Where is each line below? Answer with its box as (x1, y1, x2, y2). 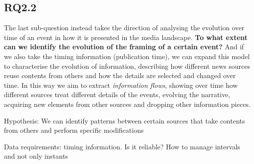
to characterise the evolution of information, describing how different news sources (4, 61, 251, 71)
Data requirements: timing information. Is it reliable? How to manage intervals (4, 141, 240, 151)
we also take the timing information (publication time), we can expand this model (4, 51, 250, 61)
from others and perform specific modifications (4, 125, 144, 135)
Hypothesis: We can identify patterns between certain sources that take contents (4, 115, 245, 125)
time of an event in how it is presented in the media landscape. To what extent (4, 32, 248, 42)
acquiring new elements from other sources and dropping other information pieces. (4, 99, 251, 109)
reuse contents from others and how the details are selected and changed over (4, 70, 236, 81)
